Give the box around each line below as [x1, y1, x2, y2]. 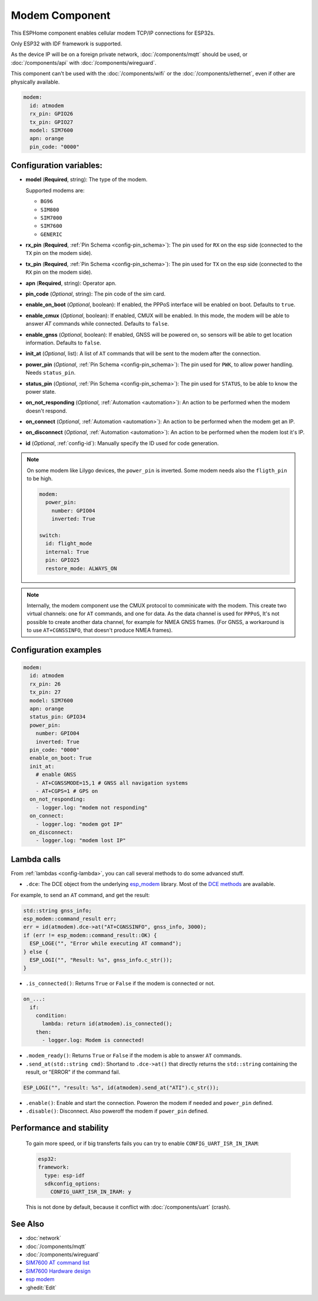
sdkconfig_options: [44, 1180, 101, 1187]
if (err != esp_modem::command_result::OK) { [23, 932, 157, 938]
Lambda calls [11, 854, 61, 864]
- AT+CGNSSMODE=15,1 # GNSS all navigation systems [35, 779, 188, 786]
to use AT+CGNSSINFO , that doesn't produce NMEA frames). [26, 627, 173, 634]
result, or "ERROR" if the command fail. [25, 1068, 121, 1076]
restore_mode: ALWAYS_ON [45, 565, 117, 572]
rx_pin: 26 [29, 681, 61, 687]
